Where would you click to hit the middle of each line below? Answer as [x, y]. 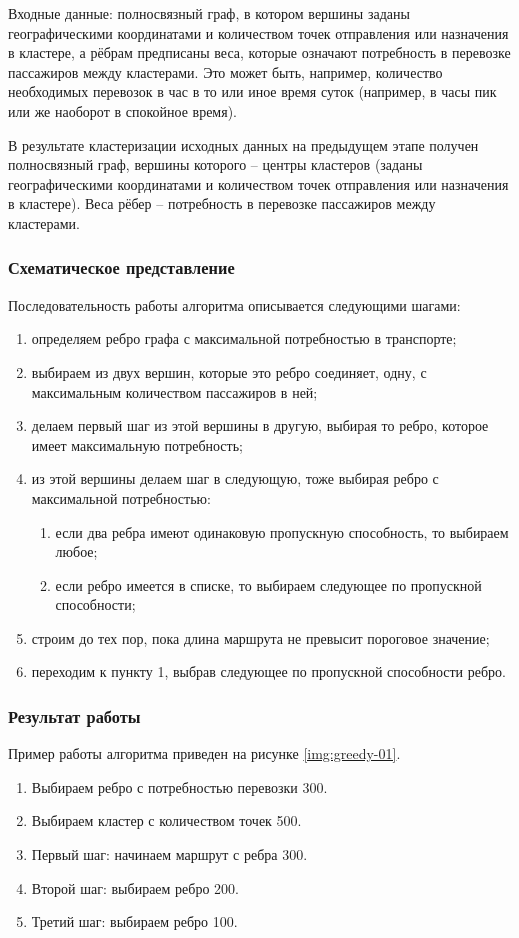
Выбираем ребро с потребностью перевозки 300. [179, 786]
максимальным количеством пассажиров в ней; [174, 391]
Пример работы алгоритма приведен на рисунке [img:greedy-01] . [204, 753]
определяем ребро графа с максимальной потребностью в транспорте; [244, 338]
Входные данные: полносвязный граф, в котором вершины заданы [209, 13]
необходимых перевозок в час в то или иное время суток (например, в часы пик [252, 91]
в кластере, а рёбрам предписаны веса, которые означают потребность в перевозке [259, 52]
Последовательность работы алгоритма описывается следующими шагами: [234, 304]
